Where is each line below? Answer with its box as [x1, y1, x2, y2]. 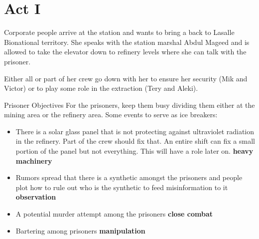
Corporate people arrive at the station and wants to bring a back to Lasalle [4, 27, 235, 37]
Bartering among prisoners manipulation [15, 225, 145, 236]
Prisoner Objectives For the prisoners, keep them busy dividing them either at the [4, 99, 255, 110]
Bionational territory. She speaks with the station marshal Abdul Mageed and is [4, 36, 250, 47]
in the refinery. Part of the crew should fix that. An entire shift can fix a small [15, 136, 255, 146]
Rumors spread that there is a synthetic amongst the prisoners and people [15, 172, 243, 183]
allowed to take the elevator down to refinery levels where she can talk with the [4, 46, 247, 57]
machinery [15, 155, 52, 166]
